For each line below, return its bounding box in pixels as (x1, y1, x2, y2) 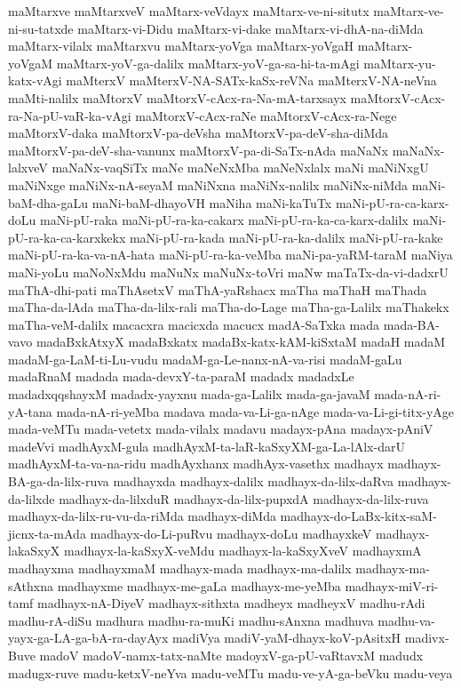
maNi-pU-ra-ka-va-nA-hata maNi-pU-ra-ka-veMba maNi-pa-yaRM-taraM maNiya (8, 245, 453, 264)
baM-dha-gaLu (8, 193, 89, 212)
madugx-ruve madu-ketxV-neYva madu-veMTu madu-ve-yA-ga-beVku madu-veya (8, 663, 453, 682)
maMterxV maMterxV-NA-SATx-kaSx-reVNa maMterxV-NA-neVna (66, 71, 437, 90)
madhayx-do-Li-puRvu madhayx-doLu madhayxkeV (90, 524, 372, 542)
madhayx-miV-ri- (345, 576, 439, 595)
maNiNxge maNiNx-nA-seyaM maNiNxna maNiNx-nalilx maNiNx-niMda (8, 175, 409, 194)
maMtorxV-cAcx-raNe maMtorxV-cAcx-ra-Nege (135, 106, 397, 124)
